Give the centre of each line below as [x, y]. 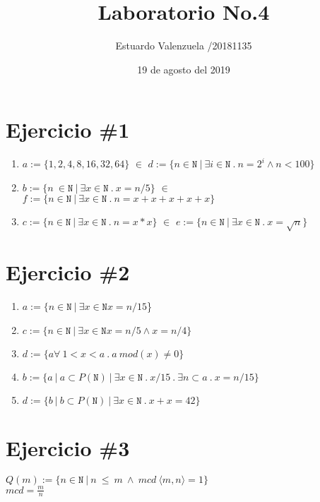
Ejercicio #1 [68, 130]
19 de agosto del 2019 [184, 69]
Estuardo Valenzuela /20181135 [184, 46]
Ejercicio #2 [68, 272]
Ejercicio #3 [68, 448]
